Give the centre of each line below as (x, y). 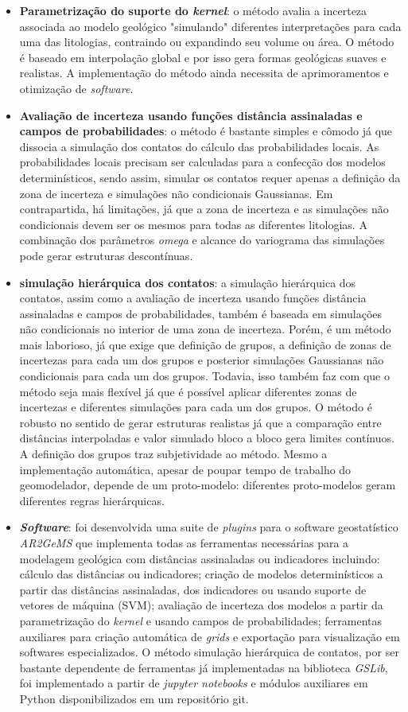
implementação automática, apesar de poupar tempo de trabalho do (185, 469)
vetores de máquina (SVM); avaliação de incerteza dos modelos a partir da (201, 605)
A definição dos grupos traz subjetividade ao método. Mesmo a (173, 454)
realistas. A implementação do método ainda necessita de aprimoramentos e (204, 73)
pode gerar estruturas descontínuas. (106, 255)
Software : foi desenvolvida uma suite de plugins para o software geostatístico (209, 527)
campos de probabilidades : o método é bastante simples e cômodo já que (206, 131)
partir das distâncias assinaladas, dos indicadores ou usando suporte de (193, 589)
